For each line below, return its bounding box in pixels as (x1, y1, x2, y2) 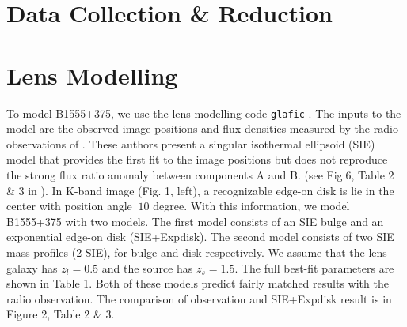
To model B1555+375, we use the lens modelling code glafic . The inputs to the (6, 104, 401, 121)
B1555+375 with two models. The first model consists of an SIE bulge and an (6, 212, 384, 229)
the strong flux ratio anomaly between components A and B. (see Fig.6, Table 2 (6, 166, 394, 182)
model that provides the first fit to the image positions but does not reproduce (6, 151, 388, 167)
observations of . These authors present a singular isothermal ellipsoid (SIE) (6, 135, 375, 152)
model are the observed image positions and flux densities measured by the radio (6, 120, 398, 137)
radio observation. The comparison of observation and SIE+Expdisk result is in (6, 290, 392, 306)
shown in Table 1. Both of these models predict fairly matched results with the (6, 275, 389, 291)
